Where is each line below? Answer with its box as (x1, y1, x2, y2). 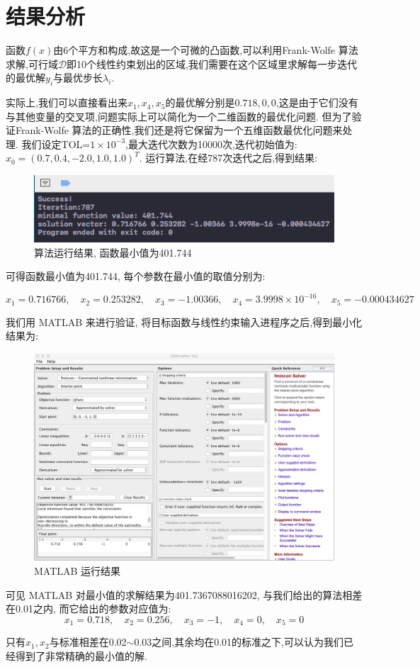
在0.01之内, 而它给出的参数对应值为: (6, 601, 171, 616)
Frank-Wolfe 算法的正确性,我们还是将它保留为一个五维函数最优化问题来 (15, 123, 343, 138)
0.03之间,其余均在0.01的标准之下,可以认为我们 (134, 634, 344, 649)
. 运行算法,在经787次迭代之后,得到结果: (139, 150, 317, 165)
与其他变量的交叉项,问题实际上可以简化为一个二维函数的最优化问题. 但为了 (6, 108, 352, 123)
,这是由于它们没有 (276, 95, 358, 110)
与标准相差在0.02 (49, 634, 127, 649)
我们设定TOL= (21, 136, 91, 151)
